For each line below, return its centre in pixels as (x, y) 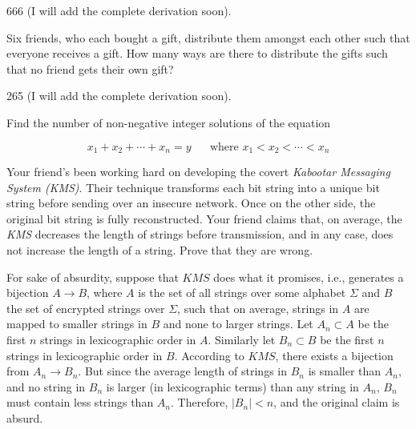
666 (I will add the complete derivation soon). (119, 10)
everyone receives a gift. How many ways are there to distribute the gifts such (197, 53)
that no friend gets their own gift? (90, 68)
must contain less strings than (80, 402)
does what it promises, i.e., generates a (309, 277)
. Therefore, (200, 402)
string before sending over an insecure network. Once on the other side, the (191, 203)
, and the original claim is (337, 402)
